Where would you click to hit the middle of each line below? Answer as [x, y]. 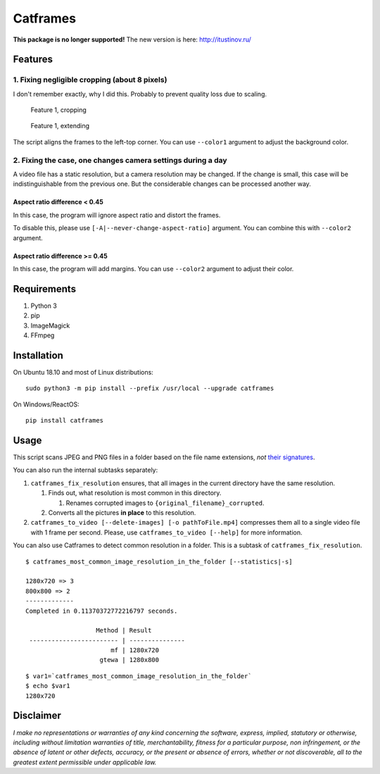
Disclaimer [37, 716]
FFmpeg [43, 335]
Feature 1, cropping [59, 110]
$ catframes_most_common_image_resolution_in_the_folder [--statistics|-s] [159, 561]
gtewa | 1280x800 [129, 660]
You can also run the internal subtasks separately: [85, 470]
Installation [38, 355]
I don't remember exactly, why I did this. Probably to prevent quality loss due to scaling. [140, 94]
